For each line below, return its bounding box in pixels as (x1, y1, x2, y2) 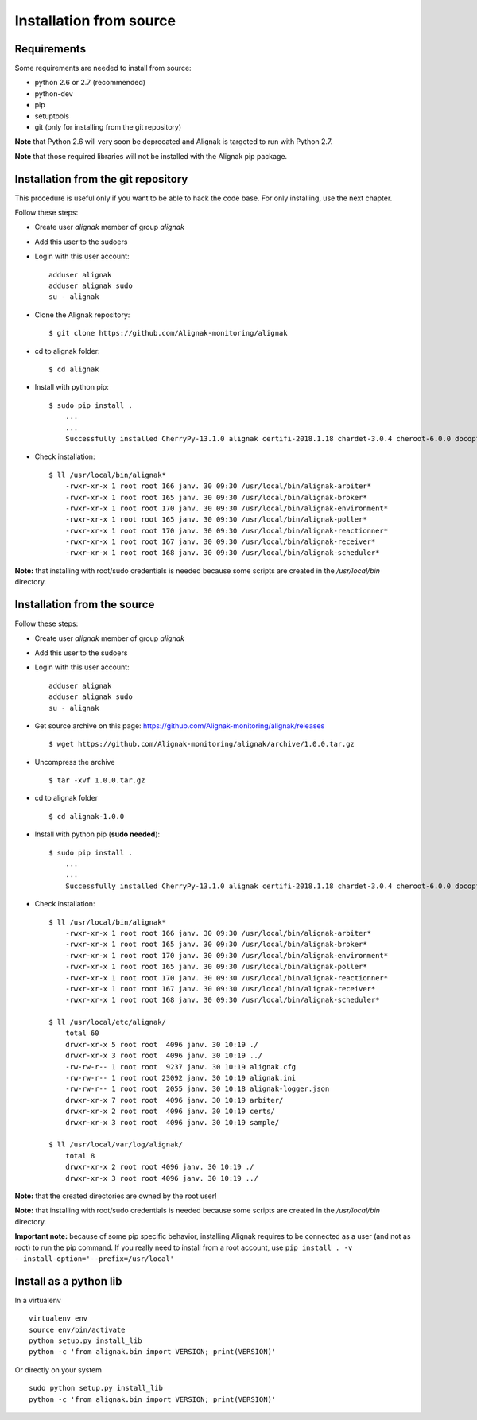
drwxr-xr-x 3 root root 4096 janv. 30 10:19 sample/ (64, 1118, 280, 1127)
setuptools (34, 111, 69, 121)
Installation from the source (14, 598, 155, 611)
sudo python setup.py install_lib (29, 1383, 163, 1393)
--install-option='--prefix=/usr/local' (14, 1254, 175, 1263)
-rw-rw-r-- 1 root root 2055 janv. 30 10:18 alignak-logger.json (64, 1084, 330, 1093)
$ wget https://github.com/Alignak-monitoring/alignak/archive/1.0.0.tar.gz (48, 739, 355, 749)
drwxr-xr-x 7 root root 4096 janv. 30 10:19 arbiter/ (64, 1096, 284, 1104)
